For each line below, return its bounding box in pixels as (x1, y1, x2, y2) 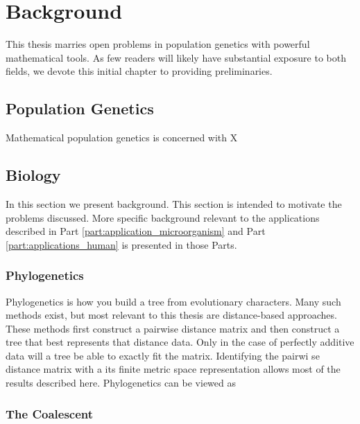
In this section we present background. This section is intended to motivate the (6, 196, 342, 211)
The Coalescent (6, 405, 94, 422)
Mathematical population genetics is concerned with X (6, 130, 238, 145)
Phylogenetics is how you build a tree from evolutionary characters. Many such (6, 294, 341, 308)
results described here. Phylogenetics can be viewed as (6, 376, 236, 390)
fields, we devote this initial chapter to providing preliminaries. (6, 64, 273, 78)
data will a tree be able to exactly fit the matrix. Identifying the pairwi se (6, 348, 320, 362)
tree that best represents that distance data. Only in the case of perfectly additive (6, 335, 354, 349)
